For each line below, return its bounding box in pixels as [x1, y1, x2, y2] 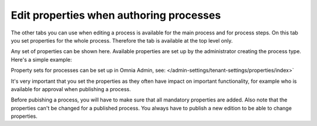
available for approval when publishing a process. [11, 85, 131, 93]
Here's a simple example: [11, 56, 72, 63]
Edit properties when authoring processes [11, 9, 221, 22]
